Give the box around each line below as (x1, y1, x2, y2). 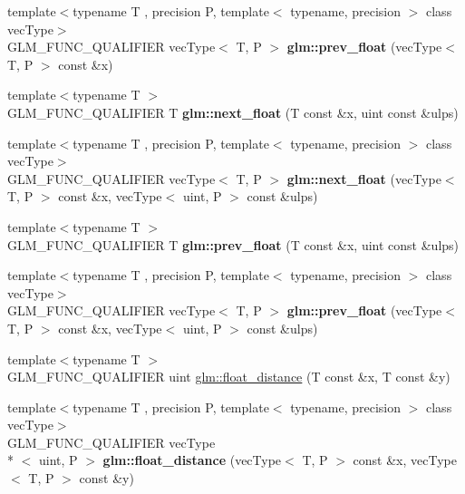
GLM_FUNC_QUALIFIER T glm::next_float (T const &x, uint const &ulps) (7, 102, 459, 121)
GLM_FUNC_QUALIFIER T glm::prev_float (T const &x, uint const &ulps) (7, 235, 460, 254)
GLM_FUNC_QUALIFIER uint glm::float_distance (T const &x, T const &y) (7, 367, 450, 386)
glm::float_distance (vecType (102, 450, 282, 470)
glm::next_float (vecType (286, 169, 441, 188)
